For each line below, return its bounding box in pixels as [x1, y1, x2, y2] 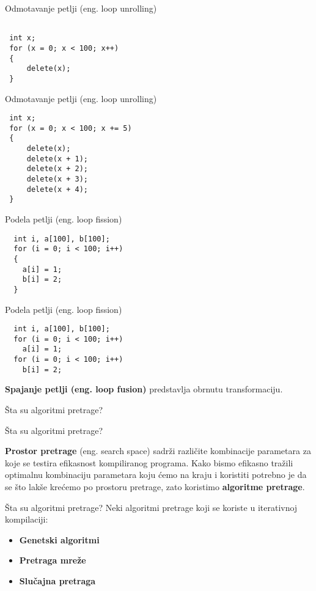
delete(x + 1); [26, 154, 89, 163]
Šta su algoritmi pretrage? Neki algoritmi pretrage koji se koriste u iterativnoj [5, 501, 298, 513]
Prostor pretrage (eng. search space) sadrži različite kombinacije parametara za [5, 444, 311, 457]
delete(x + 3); [26, 175, 89, 184]
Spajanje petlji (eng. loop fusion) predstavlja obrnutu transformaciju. [5, 383, 283, 395]
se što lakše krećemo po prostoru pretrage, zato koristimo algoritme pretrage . [5, 480, 305, 493]
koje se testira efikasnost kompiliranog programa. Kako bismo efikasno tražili [5, 456, 293, 469]
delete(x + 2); [26, 164, 89, 174]
